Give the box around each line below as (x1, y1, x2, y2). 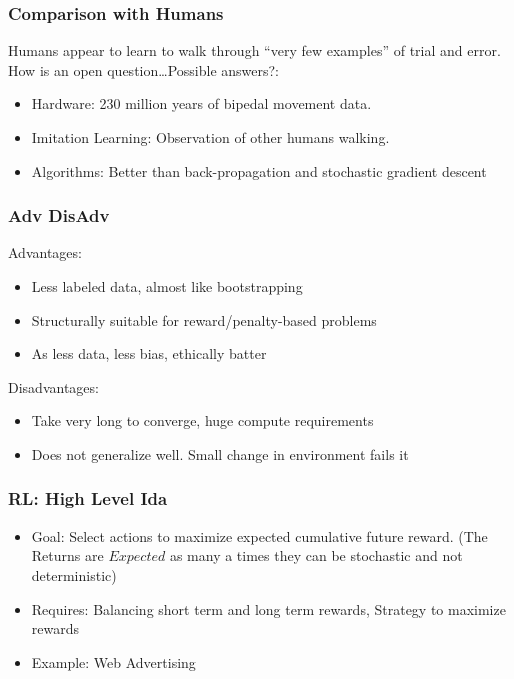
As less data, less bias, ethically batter (31, 343, 267, 364)
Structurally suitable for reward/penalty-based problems (31, 309, 377, 330)
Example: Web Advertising (31, 651, 196, 672)
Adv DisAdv (8, 203, 110, 228)
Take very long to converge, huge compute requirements (31, 410, 374, 431)
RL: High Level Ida (8, 486, 168, 511)
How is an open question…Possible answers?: (8, 59, 279, 80)
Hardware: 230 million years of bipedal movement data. (31, 93, 372, 114)
